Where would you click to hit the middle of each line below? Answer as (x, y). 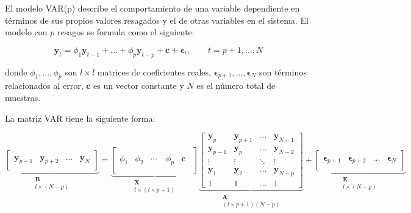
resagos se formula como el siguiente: (126, 32)
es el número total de (236, 86)
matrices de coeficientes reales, (154, 72)
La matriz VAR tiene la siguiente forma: (80, 118)
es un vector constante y (139, 86)
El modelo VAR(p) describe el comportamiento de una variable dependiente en (152, 8)
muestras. (23, 97)
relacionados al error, (44, 86)
